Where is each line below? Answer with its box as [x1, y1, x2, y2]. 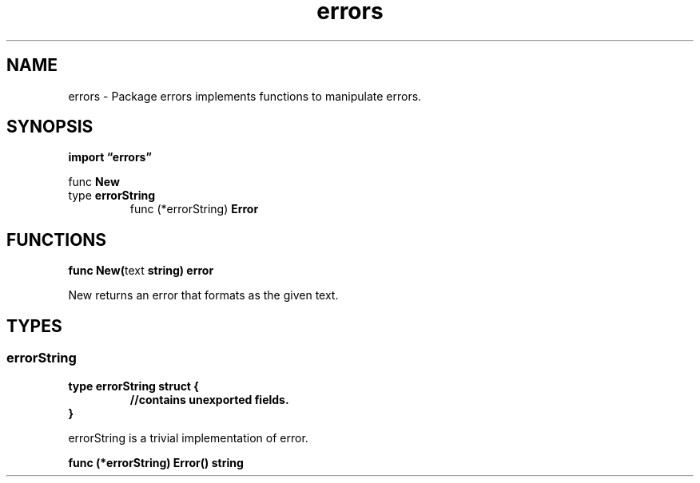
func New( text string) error [68, 263, 214, 278]
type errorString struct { [68, 378, 199, 393]
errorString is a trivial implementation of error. [68, 430, 308, 445]
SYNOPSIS [6, 117, 93, 137]
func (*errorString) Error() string [68, 455, 244, 469]
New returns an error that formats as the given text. [68, 288, 339, 303]
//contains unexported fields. [129, 392, 289, 406]
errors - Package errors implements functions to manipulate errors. [68, 89, 422, 103]
